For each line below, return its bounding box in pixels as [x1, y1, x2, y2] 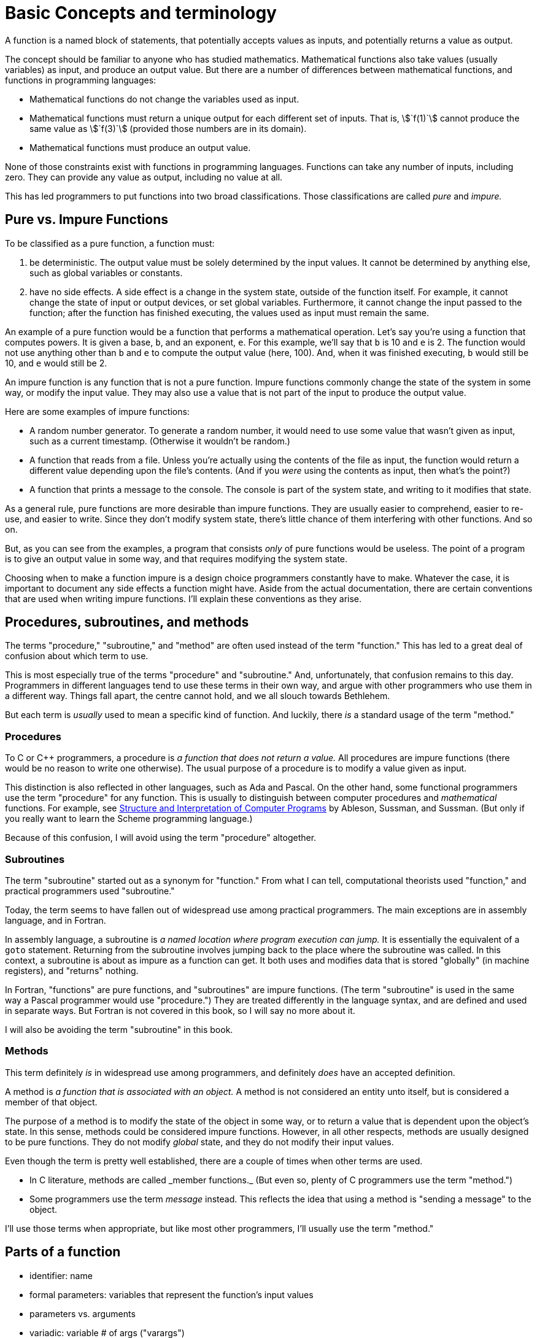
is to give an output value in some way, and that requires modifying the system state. [5, 553, 348, 564]
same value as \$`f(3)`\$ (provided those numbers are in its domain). [29, 123, 307, 134]
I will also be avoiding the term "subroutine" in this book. [5, 1024, 233, 1035]
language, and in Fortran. [5, 915, 106, 926]
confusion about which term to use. [5, 651, 149, 662]
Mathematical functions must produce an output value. [29, 142, 251, 153]
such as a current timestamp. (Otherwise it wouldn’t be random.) [29, 435, 290, 446]
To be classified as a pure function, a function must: [5, 238, 215, 249]
